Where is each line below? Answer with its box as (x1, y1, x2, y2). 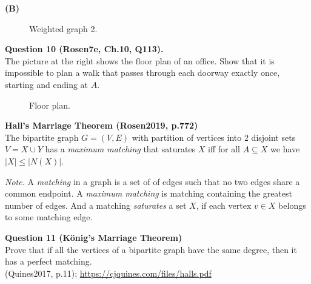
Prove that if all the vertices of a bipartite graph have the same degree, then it (5, 243, 297, 255)
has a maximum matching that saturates (45, 143, 196, 155)
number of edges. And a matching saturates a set (5, 198, 187, 211)
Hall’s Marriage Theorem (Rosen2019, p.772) (5, 119, 198, 132)
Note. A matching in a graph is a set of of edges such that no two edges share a (5, 175, 300, 188)
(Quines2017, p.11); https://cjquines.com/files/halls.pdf (5, 266, 212, 279)
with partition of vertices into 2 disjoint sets (132, 130, 296, 143)
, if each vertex (196, 198, 252, 211)
